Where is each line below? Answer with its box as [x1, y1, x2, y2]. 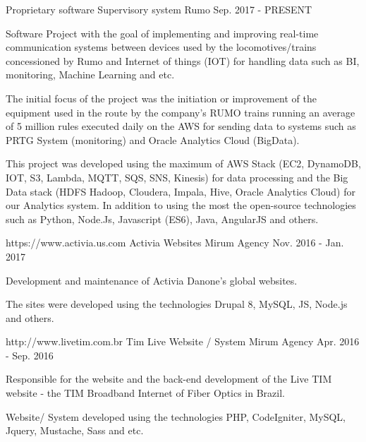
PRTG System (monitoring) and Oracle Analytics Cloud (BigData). [6, 132, 300, 147]
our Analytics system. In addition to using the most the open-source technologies [6, 198, 356, 213]
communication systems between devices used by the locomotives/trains [6, 40, 317, 54]
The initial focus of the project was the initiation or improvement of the [6, 90, 317, 105]
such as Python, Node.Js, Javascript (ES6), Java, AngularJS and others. [6, 211, 319, 226]
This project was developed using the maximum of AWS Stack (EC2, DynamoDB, [6, 156, 361, 171]
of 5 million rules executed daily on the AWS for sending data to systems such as [6, 119, 356, 133]
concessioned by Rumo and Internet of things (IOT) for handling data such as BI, [6, 53, 360, 68]
